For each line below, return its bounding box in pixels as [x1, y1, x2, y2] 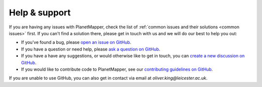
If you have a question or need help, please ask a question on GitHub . [21, 46, 161, 52]
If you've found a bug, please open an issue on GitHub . [21, 39, 131, 45]
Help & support [9, 7, 71, 18]
